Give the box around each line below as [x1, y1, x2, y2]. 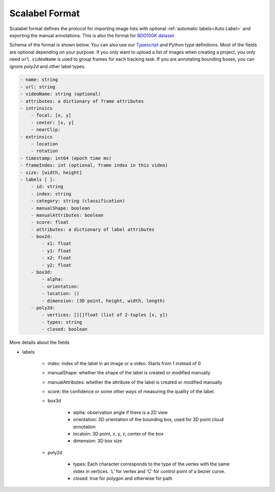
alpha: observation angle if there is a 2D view [73, 409, 168, 415]
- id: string [31, 184, 64, 189]
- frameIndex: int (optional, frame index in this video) [20, 162, 168, 168]
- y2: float [41, 262, 71, 268]
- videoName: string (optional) [20, 91, 101, 97]
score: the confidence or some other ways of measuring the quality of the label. [47, 389, 215, 395]
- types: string [41, 319, 82, 325]
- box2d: [31, 234, 53, 239]
